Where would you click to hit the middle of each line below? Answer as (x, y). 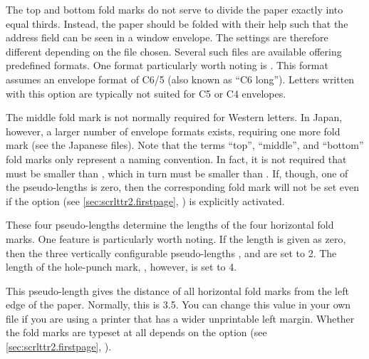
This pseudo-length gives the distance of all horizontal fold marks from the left (177, 290)
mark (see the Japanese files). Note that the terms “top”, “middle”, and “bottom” (185, 145)
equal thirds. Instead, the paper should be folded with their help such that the (177, 23)
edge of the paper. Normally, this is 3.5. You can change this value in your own (178, 305)
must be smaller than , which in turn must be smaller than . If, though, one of (177, 173)
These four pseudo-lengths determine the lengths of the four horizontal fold (170, 225)
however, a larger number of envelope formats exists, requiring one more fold (173, 131)
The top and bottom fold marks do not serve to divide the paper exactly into (175, 9)
